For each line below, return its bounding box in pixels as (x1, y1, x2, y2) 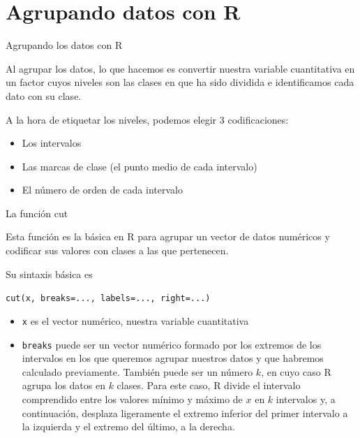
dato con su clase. (6, 88, 82, 103)
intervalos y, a (276, 392, 336, 406)
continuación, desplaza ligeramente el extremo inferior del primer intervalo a (22, 405, 348, 420)
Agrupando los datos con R (6, 38, 123, 52)
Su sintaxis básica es (6, 266, 93, 281)
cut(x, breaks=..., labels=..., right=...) (6, 293, 211, 304)
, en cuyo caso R (261, 364, 331, 379)
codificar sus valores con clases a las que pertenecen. (6, 243, 229, 258)
